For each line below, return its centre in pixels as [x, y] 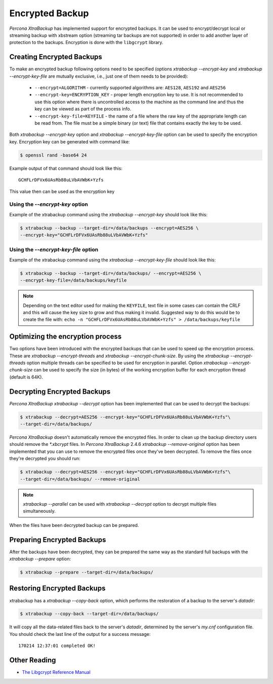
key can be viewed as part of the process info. [83, 109]
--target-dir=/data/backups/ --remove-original [80, 479]
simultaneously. [39, 511]
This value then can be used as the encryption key [62, 191]
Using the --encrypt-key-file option [54, 250]
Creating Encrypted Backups [56, 57]
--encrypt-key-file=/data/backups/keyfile [73, 280]
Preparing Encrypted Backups [58, 540]
